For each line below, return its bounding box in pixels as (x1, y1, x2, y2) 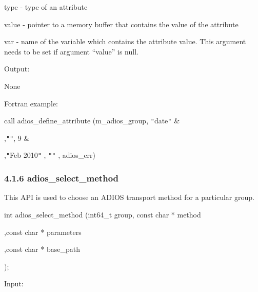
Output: (4, 63, 30, 74)
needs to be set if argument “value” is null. (4, 46, 138, 57)
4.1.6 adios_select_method (4, 172, 119, 185)
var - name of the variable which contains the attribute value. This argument (4, 36, 246, 47)
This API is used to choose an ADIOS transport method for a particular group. (4, 192, 254, 203)
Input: (4, 278, 24, 289)
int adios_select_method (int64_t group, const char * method (4, 209, 201, 220)
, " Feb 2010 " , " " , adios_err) (4, 150, 96, 160)
